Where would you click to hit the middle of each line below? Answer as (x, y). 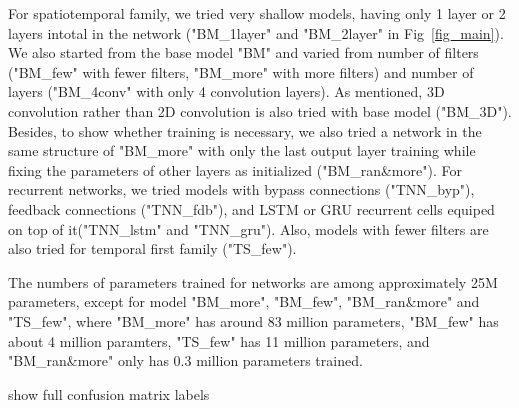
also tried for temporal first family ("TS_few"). (152, 248)
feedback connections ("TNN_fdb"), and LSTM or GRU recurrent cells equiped (251, 208)
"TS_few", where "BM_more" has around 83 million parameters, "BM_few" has (253, 320)
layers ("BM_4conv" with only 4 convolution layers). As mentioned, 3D (226, 91)
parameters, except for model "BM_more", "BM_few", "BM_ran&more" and (244, 301)
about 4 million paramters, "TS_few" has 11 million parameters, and (219, 340)
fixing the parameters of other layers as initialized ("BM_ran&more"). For (235, 169)
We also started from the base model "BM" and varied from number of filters (243, 52)
